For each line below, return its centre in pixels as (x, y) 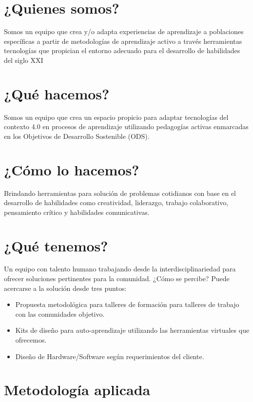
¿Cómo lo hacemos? (72, 169)
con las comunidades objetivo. (60, 314)
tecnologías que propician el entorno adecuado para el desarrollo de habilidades (122, 50)
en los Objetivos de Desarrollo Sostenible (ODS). (77, 136)
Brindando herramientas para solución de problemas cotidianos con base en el (120, 193)
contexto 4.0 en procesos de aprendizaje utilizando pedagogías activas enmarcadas (126, 126)
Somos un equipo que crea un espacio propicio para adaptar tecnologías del (116, 117)
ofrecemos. (31, 340)
